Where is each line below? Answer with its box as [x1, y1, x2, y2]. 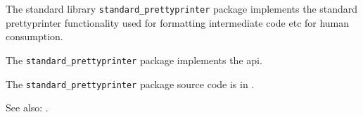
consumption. [6, 29, 63, 44]
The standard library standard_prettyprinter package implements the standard [6, 1, 358, 16]
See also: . [6, 100, 49, 115]
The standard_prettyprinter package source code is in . [6, 76, 255, 91]
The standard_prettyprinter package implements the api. [6, 52, 262, 67]
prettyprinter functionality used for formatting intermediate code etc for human [6, 15, 350, 30]
